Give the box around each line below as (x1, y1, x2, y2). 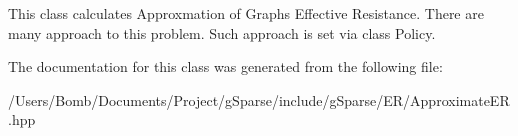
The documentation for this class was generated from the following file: (8, 56, 443, 77)
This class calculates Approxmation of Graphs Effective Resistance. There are (8, 3, 484, 23)
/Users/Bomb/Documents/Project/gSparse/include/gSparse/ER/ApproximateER (8, 89, 510, 110)
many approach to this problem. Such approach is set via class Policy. (8, 22, 436, 43)
